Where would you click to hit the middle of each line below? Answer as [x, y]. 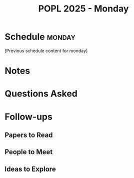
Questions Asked [41, 94]
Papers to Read [29, 135]
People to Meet [29, 152]
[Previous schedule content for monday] [46, 50]
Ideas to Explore [30, 169]
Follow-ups [29, 117]
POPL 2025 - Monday [83, 9]
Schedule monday [40, 37]
